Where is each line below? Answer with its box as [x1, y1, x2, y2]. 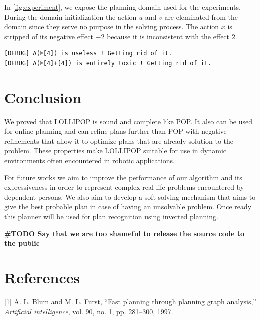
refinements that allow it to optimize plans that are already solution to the [4, 135, 234, 146]
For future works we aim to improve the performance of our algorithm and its [4, 172, 242, 182]
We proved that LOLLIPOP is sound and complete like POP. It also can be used [4, 116, 252, 126]
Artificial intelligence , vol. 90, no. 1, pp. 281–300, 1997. [4, 306, 173, 316]
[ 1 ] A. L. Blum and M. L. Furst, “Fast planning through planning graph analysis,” [4, 296, 256, 306]
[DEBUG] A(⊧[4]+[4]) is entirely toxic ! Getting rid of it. [4, 59, 212, 67]
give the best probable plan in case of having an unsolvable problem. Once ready [4, 201, 252, 212]
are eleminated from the [164, 11, 238, 22]
